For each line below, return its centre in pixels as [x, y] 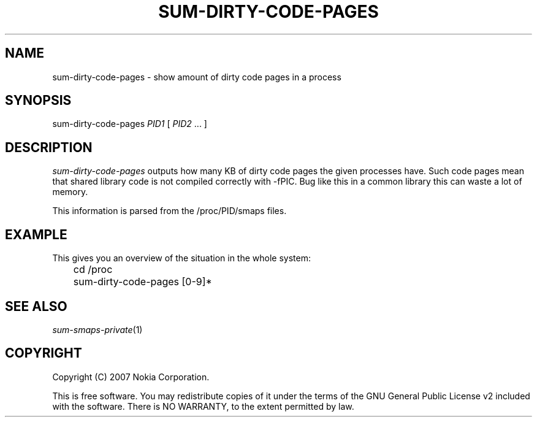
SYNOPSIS [38, 101]
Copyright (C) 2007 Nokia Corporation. [131, 377]
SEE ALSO [36, 306]
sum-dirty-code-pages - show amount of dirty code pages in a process [197, 77]
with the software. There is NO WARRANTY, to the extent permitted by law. [203, 406]
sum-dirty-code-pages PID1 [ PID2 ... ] [130, 124]
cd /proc [93, 270]
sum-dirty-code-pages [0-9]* [143, 282]
